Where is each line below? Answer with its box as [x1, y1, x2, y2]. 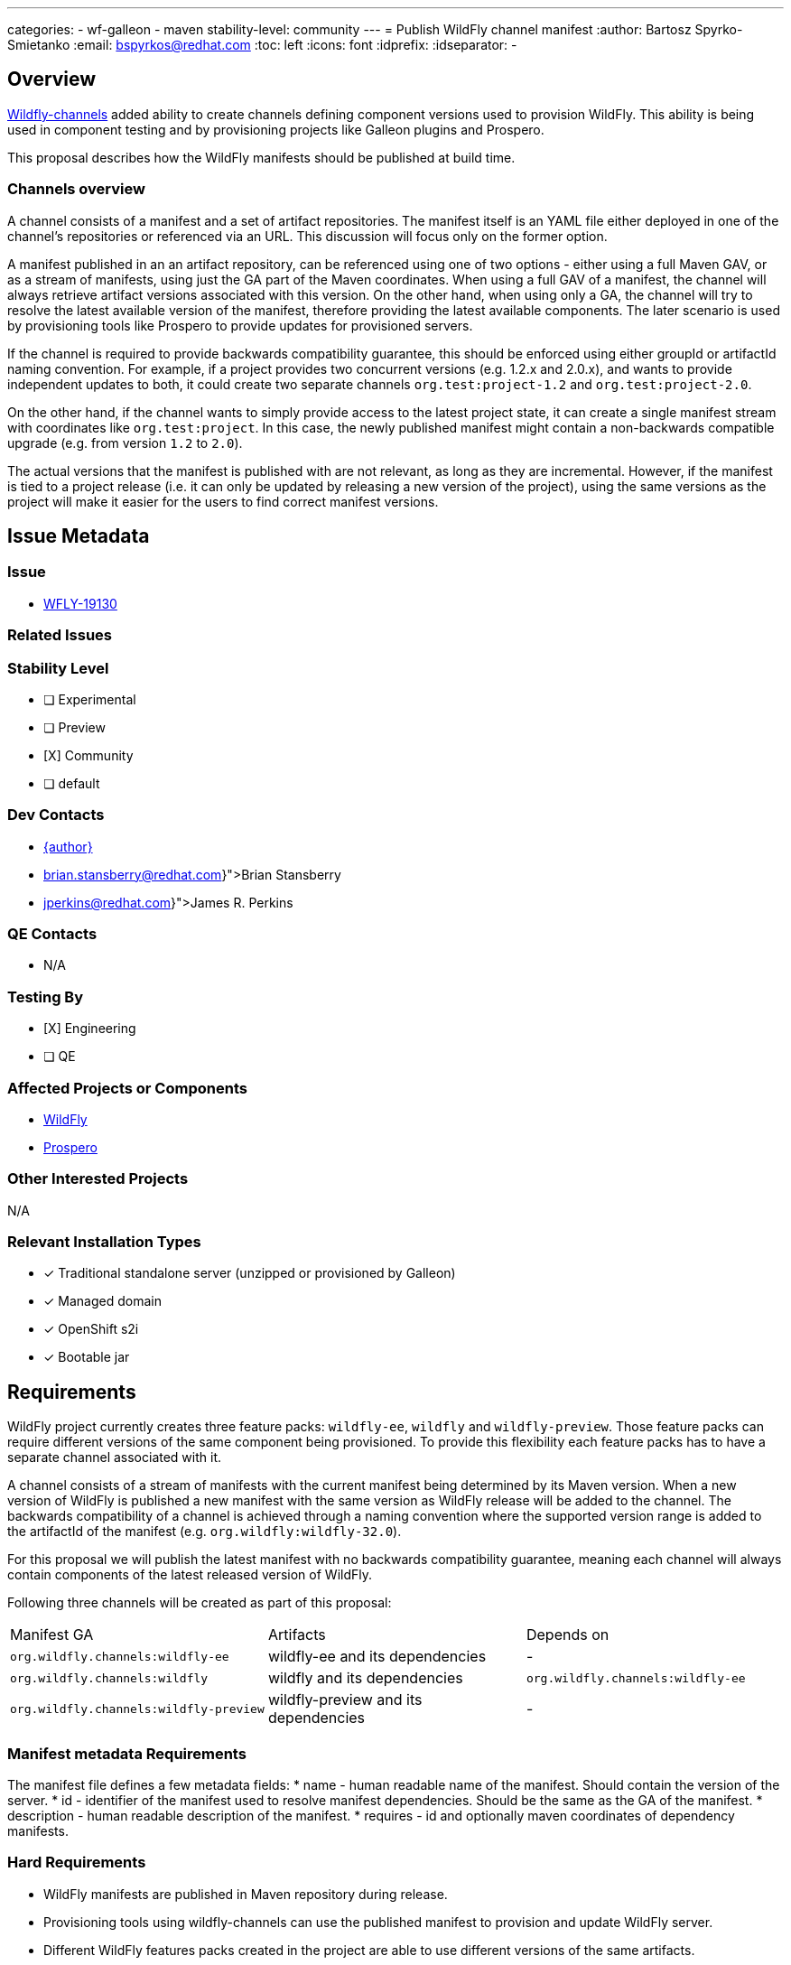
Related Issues [7, 626, 112, 645]
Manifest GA [10, 1625, 94, 1644]
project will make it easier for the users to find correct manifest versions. [7, 493, 439, 509]
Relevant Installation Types [7, 1233, 201, 1252]
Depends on [526, 1625, 610, 1644]
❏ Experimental [43, 691, 136, 707]
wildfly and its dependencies [267, 1669, 463, 1688]
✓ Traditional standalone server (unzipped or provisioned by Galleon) [43, 1265, 456, 1281]
